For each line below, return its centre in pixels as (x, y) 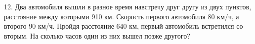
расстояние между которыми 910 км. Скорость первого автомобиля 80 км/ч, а (122, 16)
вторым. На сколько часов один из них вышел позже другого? (97, 35)
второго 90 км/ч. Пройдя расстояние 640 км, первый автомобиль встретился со (124, 26)
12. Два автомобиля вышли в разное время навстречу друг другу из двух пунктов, (128, 6)
